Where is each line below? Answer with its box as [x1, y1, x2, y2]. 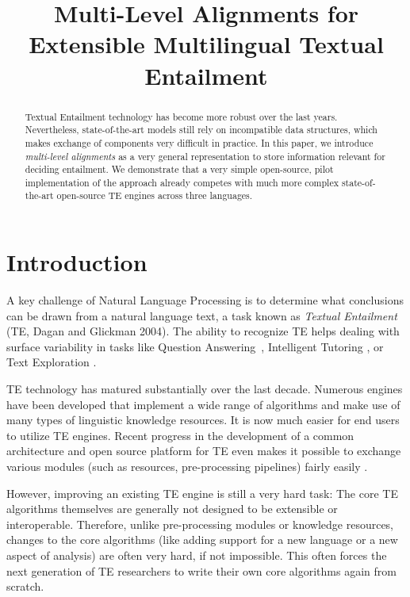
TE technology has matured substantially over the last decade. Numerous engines [6, 381, 403, 397]
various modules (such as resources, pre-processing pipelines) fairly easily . [6, 458, 368, 475]
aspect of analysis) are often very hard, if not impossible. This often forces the [6, 546, 387, 563]
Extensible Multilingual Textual [29, 28, 384, 60]
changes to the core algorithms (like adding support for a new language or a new [6, 531, 398, 548]
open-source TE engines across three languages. [56, 189, 253, 202]
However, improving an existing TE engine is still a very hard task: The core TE [6, 484, 398, 501]
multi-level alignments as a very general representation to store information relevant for [25, 149, 385, 163]
